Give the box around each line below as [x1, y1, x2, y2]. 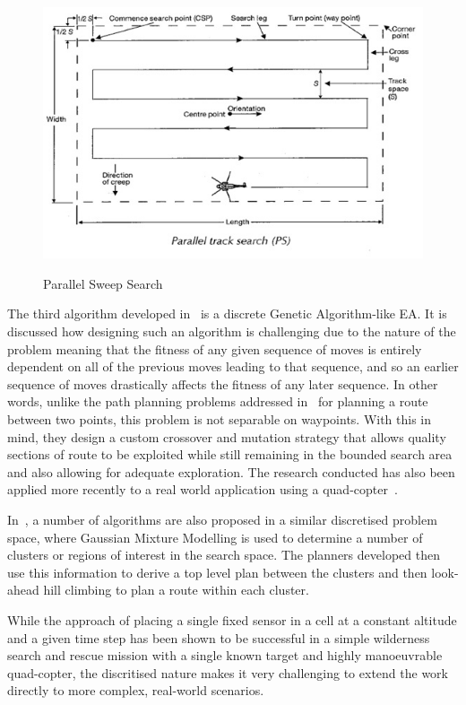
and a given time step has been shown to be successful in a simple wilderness [7, 628, 430, 647]
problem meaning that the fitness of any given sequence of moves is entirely [7, 339, 422, 358]
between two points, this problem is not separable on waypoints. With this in [7, 410, 432, 429]
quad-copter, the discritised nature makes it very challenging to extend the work [7, 663, 448, 682]
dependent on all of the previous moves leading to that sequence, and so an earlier [7, 357, 459, 376]
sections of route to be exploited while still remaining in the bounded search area [7, 445, 453, 464]
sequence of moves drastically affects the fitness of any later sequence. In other [7, 374, 438, 393]
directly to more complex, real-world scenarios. [7, 681, 264, 700]
